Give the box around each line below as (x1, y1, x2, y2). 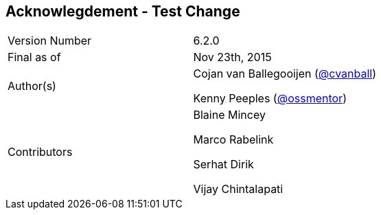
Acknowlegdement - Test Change (5, 3, 240, 20)
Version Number (8, 34, 92, 48)
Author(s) (8, 79, 56, 93)
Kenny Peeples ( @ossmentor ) (193, 91, 347, 106)
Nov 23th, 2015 (193, 50, 272, 65)
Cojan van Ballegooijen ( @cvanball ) (193, 67, 377, 81)
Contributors (8, 145, 73, 159)
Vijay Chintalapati (193, 182, 284, 196)
